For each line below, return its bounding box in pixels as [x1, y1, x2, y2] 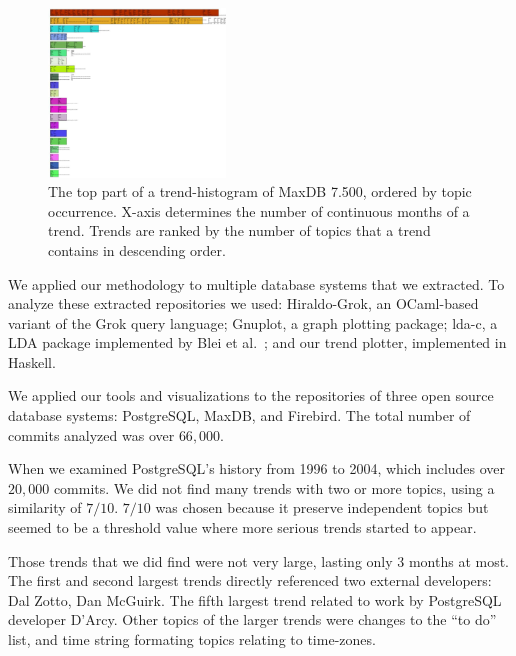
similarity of [8, 497, 82, 518]
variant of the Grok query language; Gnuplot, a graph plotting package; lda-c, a [8, 312, 498, 333]
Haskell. [8, 351, 56, 372]
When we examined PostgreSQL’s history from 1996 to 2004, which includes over [8, 458, 506, 479]
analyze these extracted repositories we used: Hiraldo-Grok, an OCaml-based [8, 293, 479, 314]
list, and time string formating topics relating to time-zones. [8, 629, 376, 650]
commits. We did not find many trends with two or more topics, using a [53, 477, 495, 498]
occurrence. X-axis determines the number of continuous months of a [48, 200, 470, 221]
